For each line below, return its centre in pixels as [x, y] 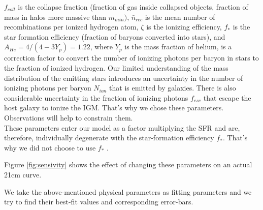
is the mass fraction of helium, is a [178, 47]
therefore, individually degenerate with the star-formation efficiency [109, 138]
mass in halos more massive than [55, 17]
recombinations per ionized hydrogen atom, [71, 27]
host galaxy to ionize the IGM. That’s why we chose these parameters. [114, 108]
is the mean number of [180, 17]
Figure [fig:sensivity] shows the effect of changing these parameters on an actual [128, 164]
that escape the [227, 97]
